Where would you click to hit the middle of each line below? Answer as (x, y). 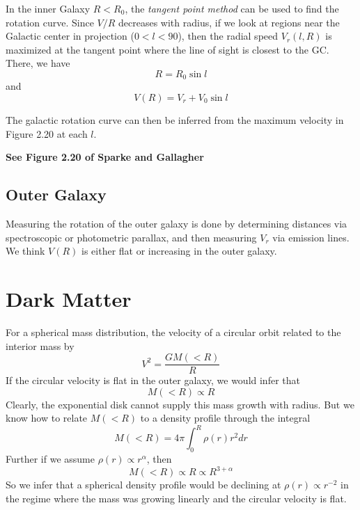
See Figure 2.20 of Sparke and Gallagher (105, 157)
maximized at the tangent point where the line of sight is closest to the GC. (167, 49)
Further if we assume (50, 459)
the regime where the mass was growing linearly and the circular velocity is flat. (176, 498)
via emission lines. (311, 237)
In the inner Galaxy (48, 8)
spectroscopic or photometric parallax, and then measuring (131, 237)
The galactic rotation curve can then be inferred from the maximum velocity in (175, 120)
